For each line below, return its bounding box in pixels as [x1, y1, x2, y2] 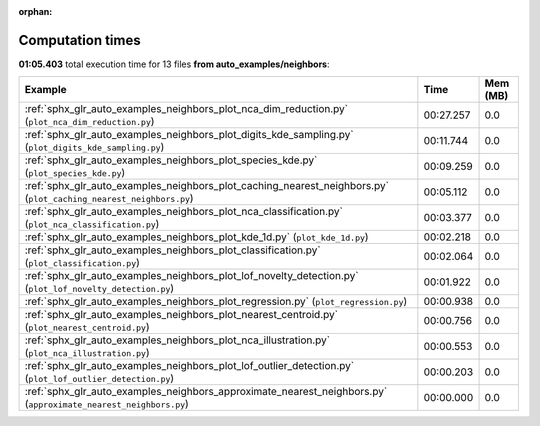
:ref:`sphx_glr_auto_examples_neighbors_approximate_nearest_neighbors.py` [24, 385, 388, 399]
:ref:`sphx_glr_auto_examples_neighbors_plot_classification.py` [24, 243, 321, 257]
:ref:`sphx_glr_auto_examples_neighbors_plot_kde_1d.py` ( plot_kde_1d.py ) [24, 230, 369, 244]
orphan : [18, 6, 53, 17]
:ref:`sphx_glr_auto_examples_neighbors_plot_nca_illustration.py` [24, 333, 330, 347]
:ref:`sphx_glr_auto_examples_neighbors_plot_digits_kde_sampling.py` [24, 128, 354, 142]
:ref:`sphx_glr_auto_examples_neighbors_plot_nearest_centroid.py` [24, 308, 339, 322]
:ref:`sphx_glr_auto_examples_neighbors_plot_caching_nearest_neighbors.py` [24, 179, 390, 193]
